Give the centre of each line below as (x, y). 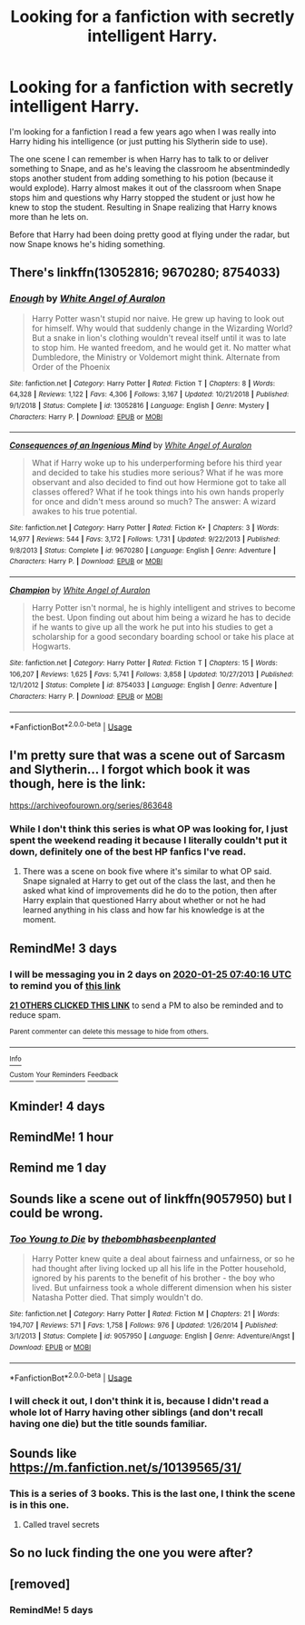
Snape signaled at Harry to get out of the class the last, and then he (149, 881)
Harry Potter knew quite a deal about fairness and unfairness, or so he (163, 1259)
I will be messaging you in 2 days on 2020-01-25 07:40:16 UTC (151, 974)
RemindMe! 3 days (64, 948)
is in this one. (39, 1504)
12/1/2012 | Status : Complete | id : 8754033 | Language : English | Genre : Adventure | (143, 685)
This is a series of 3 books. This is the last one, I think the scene (152, 1493)
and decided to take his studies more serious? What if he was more (157, 473)
